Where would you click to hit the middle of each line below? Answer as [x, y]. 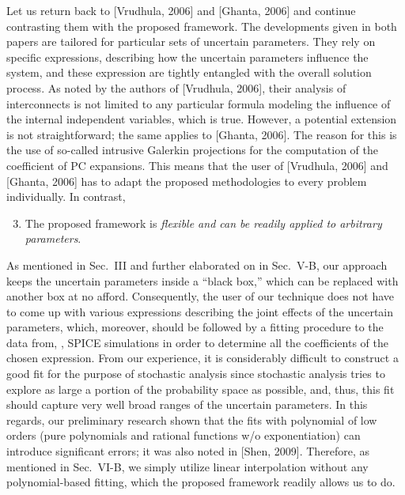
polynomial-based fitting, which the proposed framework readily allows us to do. [201, 482]
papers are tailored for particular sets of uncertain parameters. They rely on [191, 42]
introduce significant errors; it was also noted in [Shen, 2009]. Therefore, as [188, 451]
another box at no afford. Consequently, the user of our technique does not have [201, 296]
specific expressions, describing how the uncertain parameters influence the [187, 57]
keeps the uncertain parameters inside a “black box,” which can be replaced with [202, 280]
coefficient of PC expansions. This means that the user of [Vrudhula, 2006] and [197, 165]
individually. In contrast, [66, 196]
